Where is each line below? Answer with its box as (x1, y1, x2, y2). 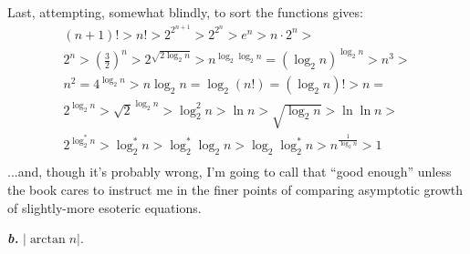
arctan (29, 233, 66, 247)
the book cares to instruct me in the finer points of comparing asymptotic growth (7, 179, 464, 198)
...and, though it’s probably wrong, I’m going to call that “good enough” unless (7, 162, 452, 181)
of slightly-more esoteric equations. (7, 198, 202, 217)
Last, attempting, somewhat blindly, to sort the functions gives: (7, 3, 363, 21)
